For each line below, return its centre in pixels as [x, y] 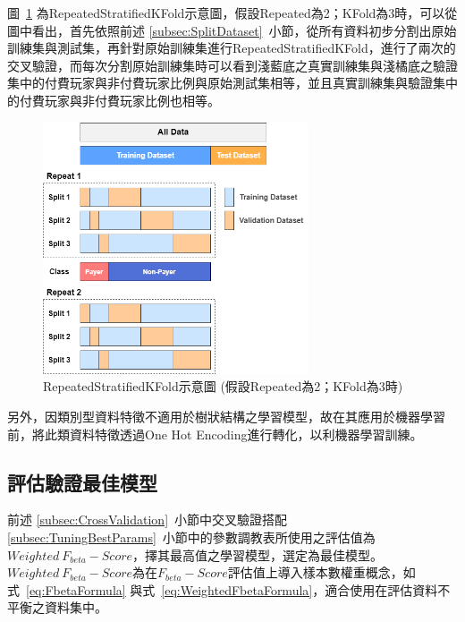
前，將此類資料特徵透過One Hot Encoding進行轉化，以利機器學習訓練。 [215, 434]
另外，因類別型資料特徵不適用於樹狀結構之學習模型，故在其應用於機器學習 [226, 416]
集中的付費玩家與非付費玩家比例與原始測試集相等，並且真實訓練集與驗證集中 [232, 83]
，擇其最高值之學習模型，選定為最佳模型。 [258, 554]
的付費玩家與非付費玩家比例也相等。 [114, 100]
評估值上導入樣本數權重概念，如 [321, 572]
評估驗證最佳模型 [82, 482]
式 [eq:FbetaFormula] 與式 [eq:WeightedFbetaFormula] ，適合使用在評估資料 [223, 589]
